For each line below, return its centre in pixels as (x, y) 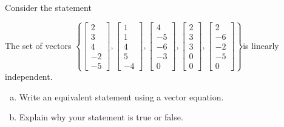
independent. (29, 77)
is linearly (261, 45)
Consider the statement (48, 7)
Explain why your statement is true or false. (101, 117)
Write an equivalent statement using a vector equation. (121, 96)
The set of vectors (38, 45)
